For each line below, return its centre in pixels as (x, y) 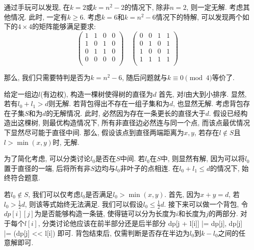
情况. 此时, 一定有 (39, 16)
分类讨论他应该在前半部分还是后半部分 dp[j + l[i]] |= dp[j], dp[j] (142, 223)
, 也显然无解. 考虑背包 (208, 103)
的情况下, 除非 (147, 7)
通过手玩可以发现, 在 (37, 7)
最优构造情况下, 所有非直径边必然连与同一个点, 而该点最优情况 (150, 123)
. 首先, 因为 (182, 194)
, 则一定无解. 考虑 (215, 7)
